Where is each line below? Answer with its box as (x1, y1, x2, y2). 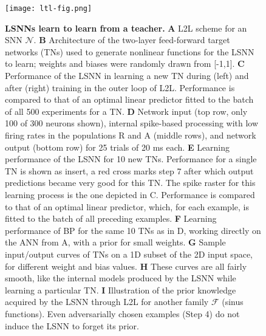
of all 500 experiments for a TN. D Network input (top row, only (5, 105, 248, 117)
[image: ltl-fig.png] (5, 4, 92, 13)
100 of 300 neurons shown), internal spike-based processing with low (5, 117, 259, 129)
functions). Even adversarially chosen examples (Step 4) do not (5, 307, 240, 320)
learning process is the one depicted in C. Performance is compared (5, 188, 255, 201)
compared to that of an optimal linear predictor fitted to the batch (5, 93, 254, 106)
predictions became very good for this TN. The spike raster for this (5, 176, 256, 189)
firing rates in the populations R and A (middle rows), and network (5, 129, 256, 141)
